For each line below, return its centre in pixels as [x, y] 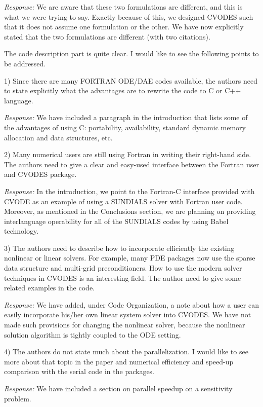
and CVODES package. [40, 174]
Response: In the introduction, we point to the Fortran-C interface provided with [129, 191]
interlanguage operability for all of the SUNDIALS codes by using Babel [116, 221]
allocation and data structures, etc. [58, 137]
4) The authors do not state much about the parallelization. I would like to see [126, 351]
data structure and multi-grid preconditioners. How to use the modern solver [123, 268]
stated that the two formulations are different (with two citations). [107, 36]
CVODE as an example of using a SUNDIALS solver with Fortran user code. [123, 201]
